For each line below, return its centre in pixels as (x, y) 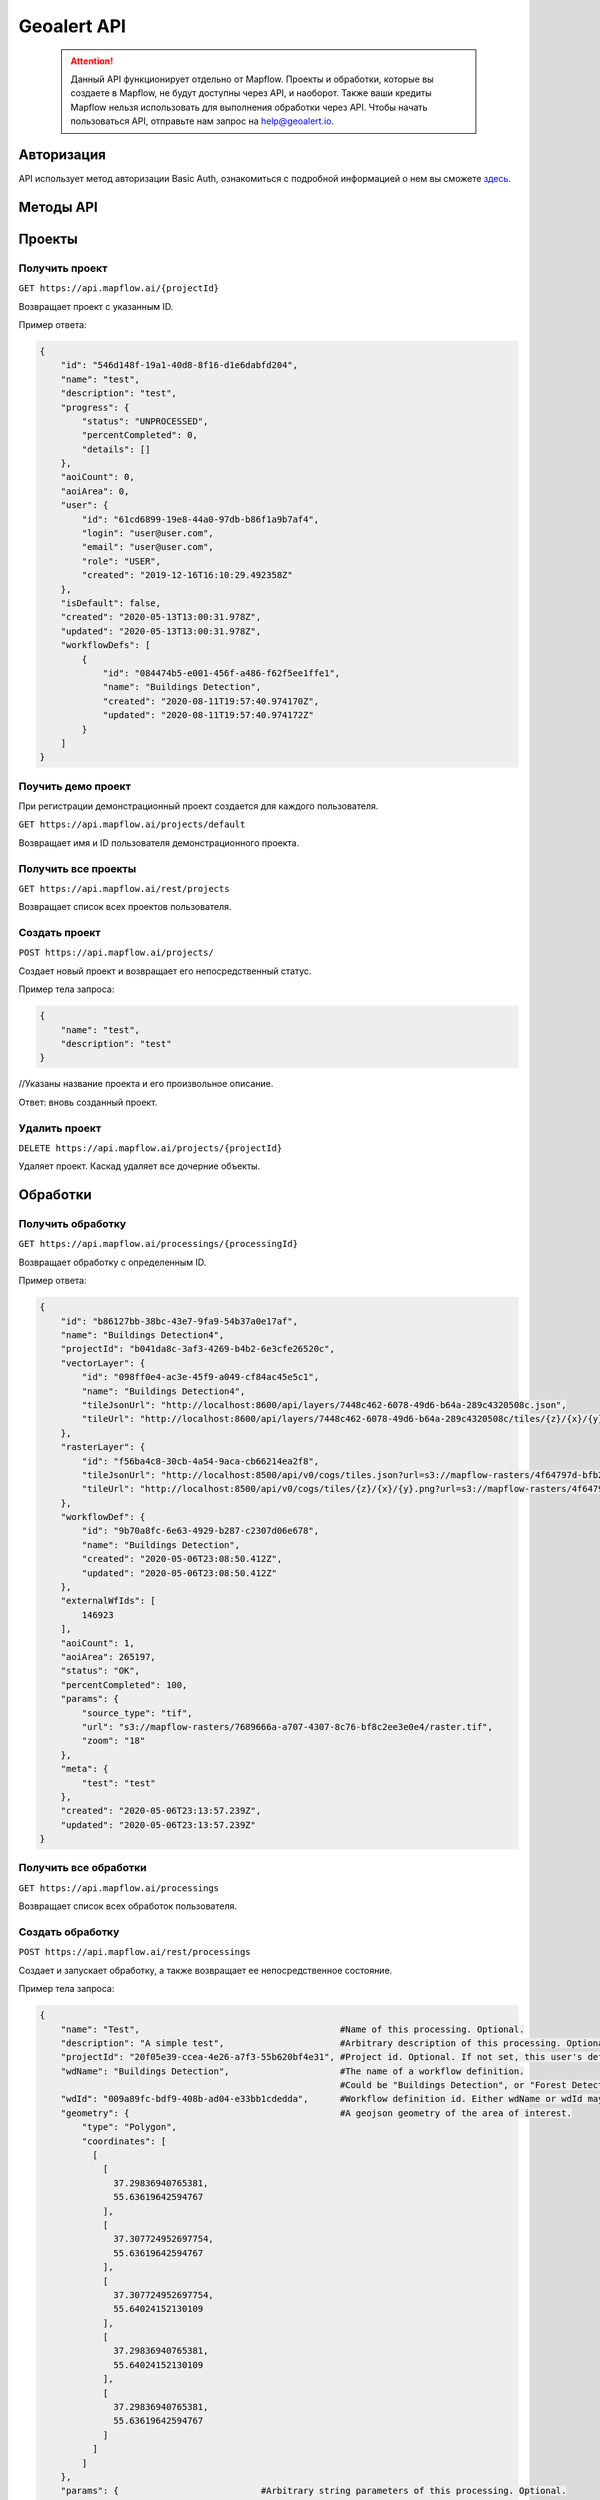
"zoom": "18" (113, 1741)
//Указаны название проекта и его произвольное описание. (146, 1084)
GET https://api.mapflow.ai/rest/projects (124, 888)
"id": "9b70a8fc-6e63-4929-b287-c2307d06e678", (200, 1531)
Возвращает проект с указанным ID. (96, 306)
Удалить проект (60, 1128)
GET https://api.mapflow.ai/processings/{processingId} (158, 1244)
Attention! (92, 61)
